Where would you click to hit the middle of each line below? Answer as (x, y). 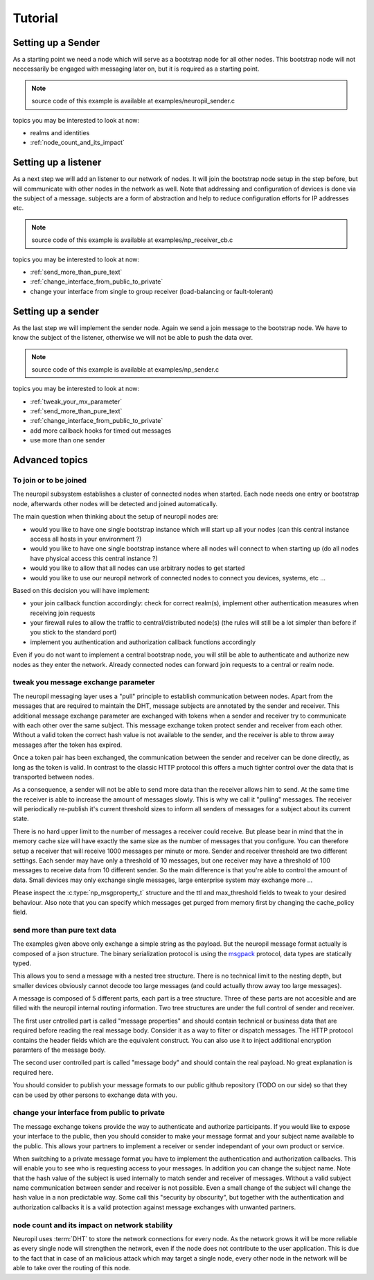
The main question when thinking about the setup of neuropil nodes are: (116, 517)
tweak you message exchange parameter (84, 682)
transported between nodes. (54, 777)
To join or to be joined (50, 481)
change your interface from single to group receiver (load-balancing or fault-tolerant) (152, 291)
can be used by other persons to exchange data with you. (95, 1095)
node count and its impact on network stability (93, 1225)
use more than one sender (68, 440)
